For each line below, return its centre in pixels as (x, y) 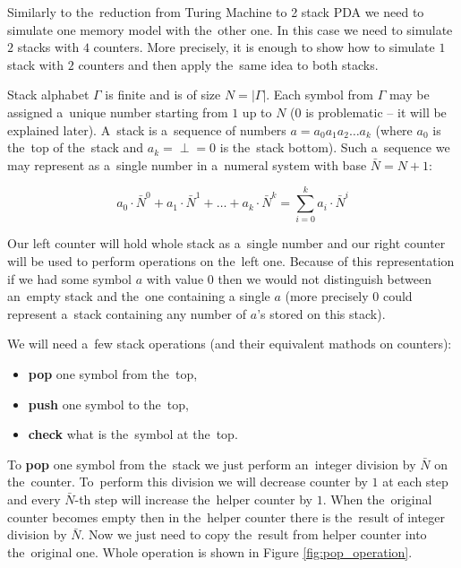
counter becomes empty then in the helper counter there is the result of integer (226, 516)
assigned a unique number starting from (118, 112)
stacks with (48, 47)
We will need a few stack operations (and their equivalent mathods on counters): (230, 344)
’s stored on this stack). (321, 313)
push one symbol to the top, (108, 404)
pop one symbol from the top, (113, 374)
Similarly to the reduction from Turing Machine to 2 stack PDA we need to (216, 12)
